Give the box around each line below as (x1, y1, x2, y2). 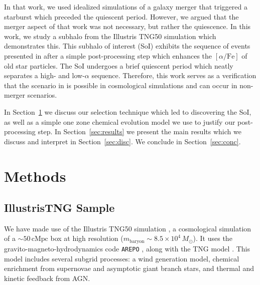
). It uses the (193, 233, 232, 243)
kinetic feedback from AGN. (4, 272, 90, 283)
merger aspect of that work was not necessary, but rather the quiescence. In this (4, 21, 251, 32)
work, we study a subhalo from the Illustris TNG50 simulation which (4, 31, 216, 41)
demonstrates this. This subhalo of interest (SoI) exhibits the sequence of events (4, 41, 250, 51)
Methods (4, 165, 66, 186)
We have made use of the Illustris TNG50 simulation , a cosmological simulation (4, 223, 251, 233)
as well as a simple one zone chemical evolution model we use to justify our (4, 116, 235, 127)
